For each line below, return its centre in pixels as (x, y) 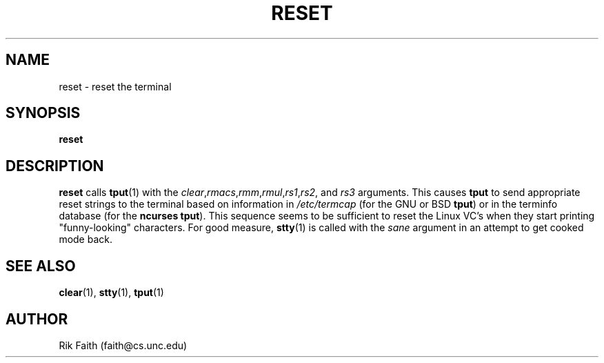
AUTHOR (37, 319)
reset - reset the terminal (115, 86)
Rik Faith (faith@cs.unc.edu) (123, 345)
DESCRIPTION (55, 166)
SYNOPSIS (43, 113)
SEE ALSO (41, 266)
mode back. (86, 239)
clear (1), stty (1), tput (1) (111, 293)
